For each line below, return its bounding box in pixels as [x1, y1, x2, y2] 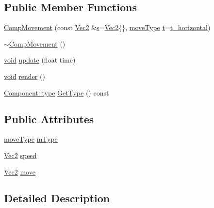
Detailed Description [4, 190, 110, 205]
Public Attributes [4, 111, 94, 126]
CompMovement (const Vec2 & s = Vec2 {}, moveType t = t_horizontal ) [4, 22, 211, 32]
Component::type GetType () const [4, 87, 109, 97]
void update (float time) [4, 55, 76, 65]
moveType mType [4, 134, 58, 144]
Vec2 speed [4, 150, 37, 160]
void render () [4, 71, 45, 81]
